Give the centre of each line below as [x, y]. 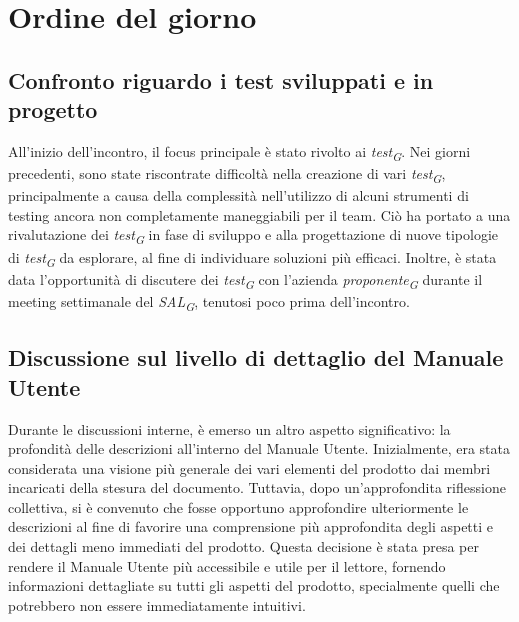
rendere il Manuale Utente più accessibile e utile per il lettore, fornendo [227, 565]
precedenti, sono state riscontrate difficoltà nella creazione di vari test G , [227, 174]
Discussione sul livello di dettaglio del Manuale [256, 357]
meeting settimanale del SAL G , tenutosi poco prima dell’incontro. [209, 302]
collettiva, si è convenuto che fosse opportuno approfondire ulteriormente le [238, 506]
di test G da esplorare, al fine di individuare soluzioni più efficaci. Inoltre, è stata [252, 258]
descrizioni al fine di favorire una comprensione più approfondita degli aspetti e [251, 526]
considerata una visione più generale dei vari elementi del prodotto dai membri [249, 467]
